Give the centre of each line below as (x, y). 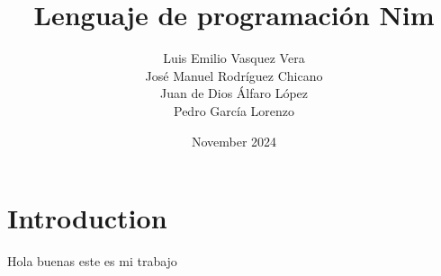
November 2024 (234, 141)
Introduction (87, 218)
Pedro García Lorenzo (234, 110)
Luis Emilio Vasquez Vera (234, 58)
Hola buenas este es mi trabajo (92, 261)
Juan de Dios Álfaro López (234, 93)
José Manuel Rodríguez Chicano (234, 75)
